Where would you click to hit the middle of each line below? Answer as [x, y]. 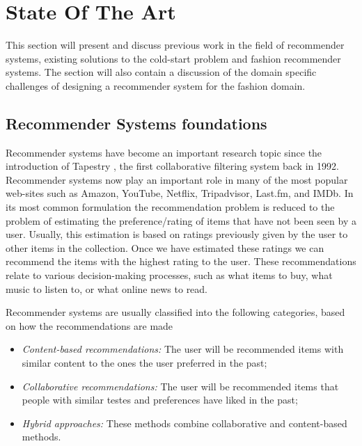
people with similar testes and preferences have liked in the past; [160, 400]
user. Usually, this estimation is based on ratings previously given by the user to [177, 234]
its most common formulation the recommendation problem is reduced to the [170, 207]
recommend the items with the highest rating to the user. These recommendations [181, 261]
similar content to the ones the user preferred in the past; [144, 363]
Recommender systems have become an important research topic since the [164, 152]
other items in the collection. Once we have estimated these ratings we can [165, 247]
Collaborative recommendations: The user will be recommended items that [180, 386]
